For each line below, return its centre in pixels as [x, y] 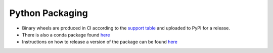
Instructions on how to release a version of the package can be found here [100, 42]
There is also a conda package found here [66, 34]
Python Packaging [49, 13]
